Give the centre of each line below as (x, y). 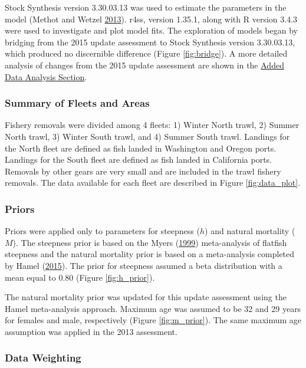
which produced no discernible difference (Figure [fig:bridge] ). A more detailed (146, 53)
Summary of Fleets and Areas (77, 103)
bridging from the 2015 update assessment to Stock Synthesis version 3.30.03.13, (150, 42)
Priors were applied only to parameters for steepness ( (102, 231)
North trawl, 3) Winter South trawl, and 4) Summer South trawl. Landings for (147, 136)
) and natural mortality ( (250, 231)
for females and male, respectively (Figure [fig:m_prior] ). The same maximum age (153, 320)
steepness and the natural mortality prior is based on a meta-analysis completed (150, 254)
